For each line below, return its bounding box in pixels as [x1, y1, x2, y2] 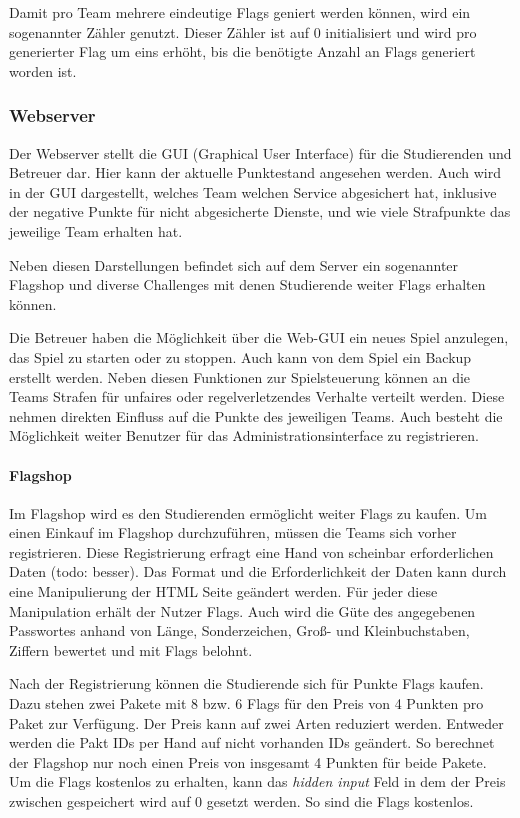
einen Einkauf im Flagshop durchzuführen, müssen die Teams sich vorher [9, 522, 457, 543]
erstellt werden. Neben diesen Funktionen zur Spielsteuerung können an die [9, 366, 471, 387]
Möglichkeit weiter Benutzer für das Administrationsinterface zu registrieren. [9, 425, 479, 446]
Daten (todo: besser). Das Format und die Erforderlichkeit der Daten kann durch [9, 561, 507, 582]
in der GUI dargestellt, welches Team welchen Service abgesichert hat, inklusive [9, 181, 497, 202]
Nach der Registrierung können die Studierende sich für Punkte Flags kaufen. [9, 673, 484, 694]
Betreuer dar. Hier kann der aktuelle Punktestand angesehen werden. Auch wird [9, 162, 501, 183]
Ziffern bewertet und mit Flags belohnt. [9, 639, 253, 660]
